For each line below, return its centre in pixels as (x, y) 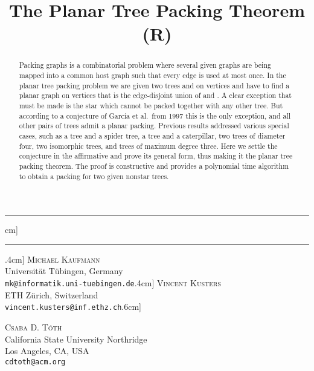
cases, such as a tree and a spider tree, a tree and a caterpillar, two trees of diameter (152, 135)
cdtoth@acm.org (35, 362)
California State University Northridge (76, 339)
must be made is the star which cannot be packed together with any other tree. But (151, 105)
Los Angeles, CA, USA (47, 351)
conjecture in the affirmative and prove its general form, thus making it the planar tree (156, 156)
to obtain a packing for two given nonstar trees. (94, 176)
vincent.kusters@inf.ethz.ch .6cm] (73, 307)
